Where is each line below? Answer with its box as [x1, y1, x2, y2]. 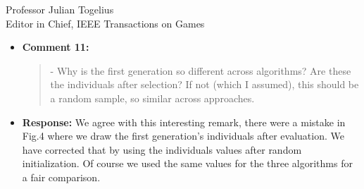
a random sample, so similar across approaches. [50, 90, 255, 105]
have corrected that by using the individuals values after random [22, 142, 302, 157]
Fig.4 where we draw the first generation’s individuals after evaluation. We [22, 128, 344, 143]
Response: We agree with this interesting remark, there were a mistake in [22, 114, 346, 129]
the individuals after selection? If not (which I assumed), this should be [50, 77, 359, 92]
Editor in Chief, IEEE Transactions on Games [6, 16, 205, 30]
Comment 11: [22, 39, 89, 54]
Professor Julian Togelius [6, 2, 114, 16]
